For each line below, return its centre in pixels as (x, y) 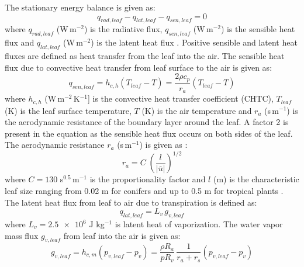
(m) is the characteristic (256, 179)
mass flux (22, 235)
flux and (20, 42)
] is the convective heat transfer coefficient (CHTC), (181, 98)
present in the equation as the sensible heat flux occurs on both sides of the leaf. (149, 133)
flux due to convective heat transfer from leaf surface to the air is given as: (139, 67)
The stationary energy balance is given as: (80, 7)
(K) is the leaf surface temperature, (68, 110)
